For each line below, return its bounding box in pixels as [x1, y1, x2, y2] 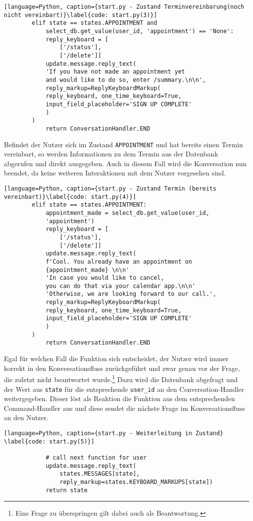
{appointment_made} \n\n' [45, 266, 129, 273]
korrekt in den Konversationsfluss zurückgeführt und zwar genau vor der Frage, [4, 363, 240, 373]
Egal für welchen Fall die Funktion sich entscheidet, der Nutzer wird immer [4, 353, 229, 364]
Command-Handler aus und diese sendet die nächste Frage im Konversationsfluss [4, 403, 245, 413]
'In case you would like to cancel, [45, 274, 164, 282]
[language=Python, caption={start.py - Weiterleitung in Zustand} [4, 429, 224, 437]
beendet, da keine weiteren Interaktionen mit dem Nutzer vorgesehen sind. [4, 168, 226, 178]
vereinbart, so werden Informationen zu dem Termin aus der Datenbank [4, 149, 218, 159]
